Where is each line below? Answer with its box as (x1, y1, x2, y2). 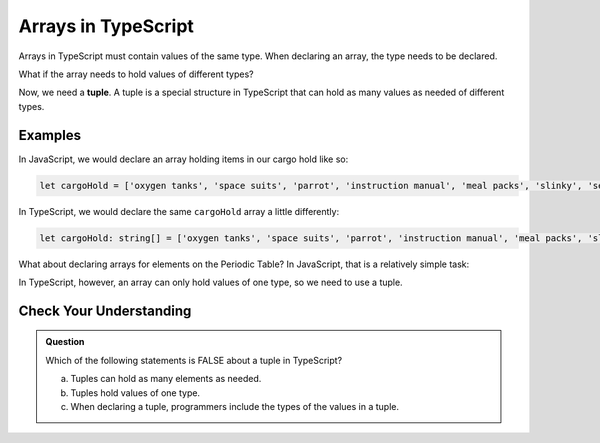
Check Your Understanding (18, 302, 192, 319)
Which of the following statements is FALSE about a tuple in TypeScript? (45, 354, 343, 366)
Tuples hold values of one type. (70, 386, 200, 399)
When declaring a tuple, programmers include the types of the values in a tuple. (70, 400, 400, 412)
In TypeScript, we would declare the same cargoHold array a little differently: (18, 205, 340, 217)
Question (45, 336, 85, 348)
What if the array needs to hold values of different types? (18, 68, 254, 80)
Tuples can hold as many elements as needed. (70, 373, 262, 385)
